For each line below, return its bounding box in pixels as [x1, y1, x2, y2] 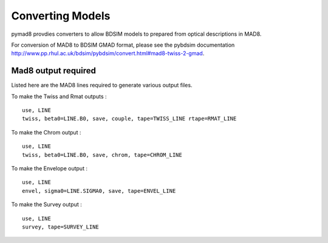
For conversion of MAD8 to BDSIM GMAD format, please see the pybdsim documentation [11, 41, 235, 48]
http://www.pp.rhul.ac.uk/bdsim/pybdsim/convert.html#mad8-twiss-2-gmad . [11, 50, 205, 57]
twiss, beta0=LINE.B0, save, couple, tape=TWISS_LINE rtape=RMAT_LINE [22, 115, 237, 122]
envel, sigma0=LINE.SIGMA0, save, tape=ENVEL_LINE [22, 187, 176, 194]
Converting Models [11, 9, 111, 22]
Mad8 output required [11, 65, 97, 76]
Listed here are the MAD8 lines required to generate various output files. [11, 82, 193, 89]
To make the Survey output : [11, 201, 82, 208]
